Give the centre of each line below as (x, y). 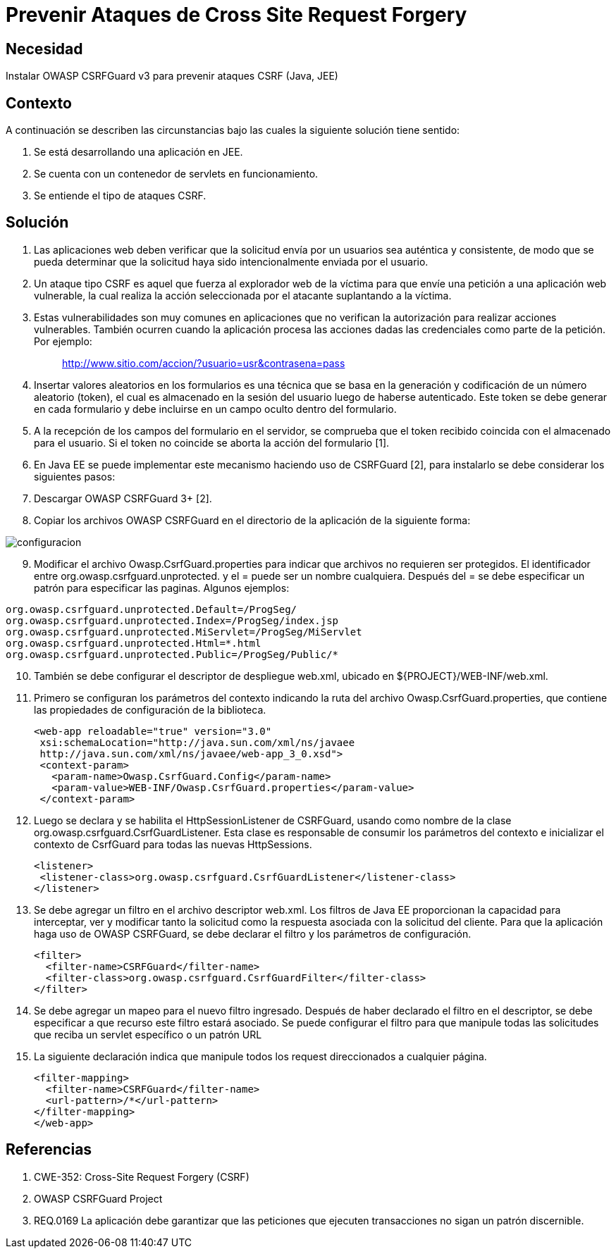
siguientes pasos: (75, 476)
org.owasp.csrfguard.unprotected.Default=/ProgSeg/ (152, 609)
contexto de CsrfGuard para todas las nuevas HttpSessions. (173, 844)
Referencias (49, 1150)
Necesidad (44, 49)
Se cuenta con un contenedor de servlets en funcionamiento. (176, 174)
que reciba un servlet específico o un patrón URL (148, 1034)
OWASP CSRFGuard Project (98, 1198)
